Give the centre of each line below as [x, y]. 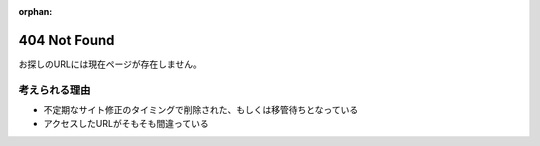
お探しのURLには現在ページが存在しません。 [110, 64]
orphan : [35, 11]
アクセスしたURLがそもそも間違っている [126, 124]
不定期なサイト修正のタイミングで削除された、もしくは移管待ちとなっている [201, 110]
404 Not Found [66, 40]
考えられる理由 [54, 90]
